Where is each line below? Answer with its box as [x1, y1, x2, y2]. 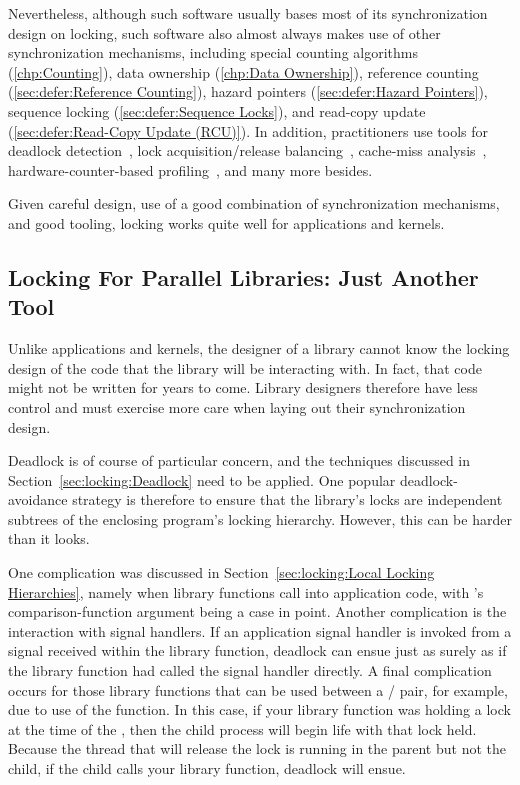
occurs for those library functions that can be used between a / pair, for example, [8, 679, 508, 700]
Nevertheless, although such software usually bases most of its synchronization [8, 3, 488, 23]
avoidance [8, 489, 68, 510]
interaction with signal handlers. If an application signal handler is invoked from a [8, 620, 512, 641]
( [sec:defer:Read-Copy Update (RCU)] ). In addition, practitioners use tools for [8, 120, 489, 141]
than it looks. [8, 528, 90, 549]
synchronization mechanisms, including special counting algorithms [8, 42, 418, 63]
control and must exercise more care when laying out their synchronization [8, 396, 466, 417]
